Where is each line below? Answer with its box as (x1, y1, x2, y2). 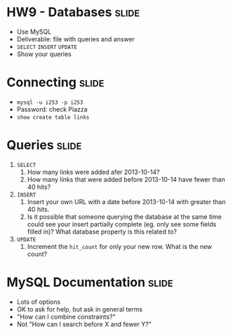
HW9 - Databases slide (6, 4, 140, 20)
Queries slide (6, 138, 82, 153)
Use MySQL (16, 27, 52, 36)
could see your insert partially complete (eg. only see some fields (27, 220, 217, 228)
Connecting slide (6, 74, 105, 91)
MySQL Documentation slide (6, 274, 173, 290)
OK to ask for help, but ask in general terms (16, 305, 143, 313)
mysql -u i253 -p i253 (16, 99, 84, 106)
